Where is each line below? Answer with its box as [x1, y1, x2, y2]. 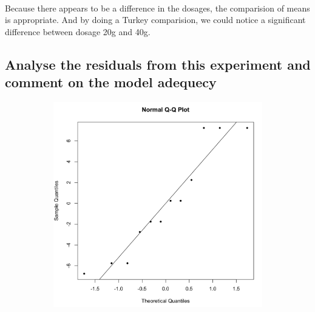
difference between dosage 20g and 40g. [5, 25, 151, 38]
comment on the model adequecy [5, 73, 217, 91]
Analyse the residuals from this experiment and [5, 55, 311, 73]
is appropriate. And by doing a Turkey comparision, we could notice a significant [5, 13, 306, 26]
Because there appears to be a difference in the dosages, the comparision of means [5, 1, 310, 14]
